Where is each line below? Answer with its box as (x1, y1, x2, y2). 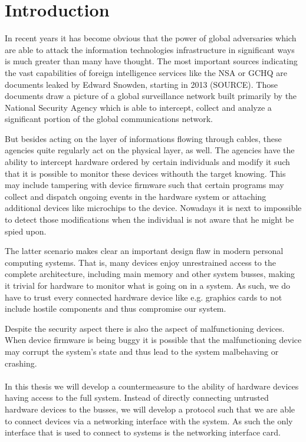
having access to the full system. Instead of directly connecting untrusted (5, 391, 269, 404)
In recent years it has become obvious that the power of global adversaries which (5, 32, 297, 44)
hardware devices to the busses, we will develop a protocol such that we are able (5, 403, 295, 415)
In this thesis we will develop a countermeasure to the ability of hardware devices (5, 380, 299, 392)
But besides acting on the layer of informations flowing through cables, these (5, 132, 282, 144)
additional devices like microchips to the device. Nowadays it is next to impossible (5, 202, 302, 214)
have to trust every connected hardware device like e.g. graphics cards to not (5, 291, 282, 303)
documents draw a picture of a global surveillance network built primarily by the (5, 90, 297, 102)
